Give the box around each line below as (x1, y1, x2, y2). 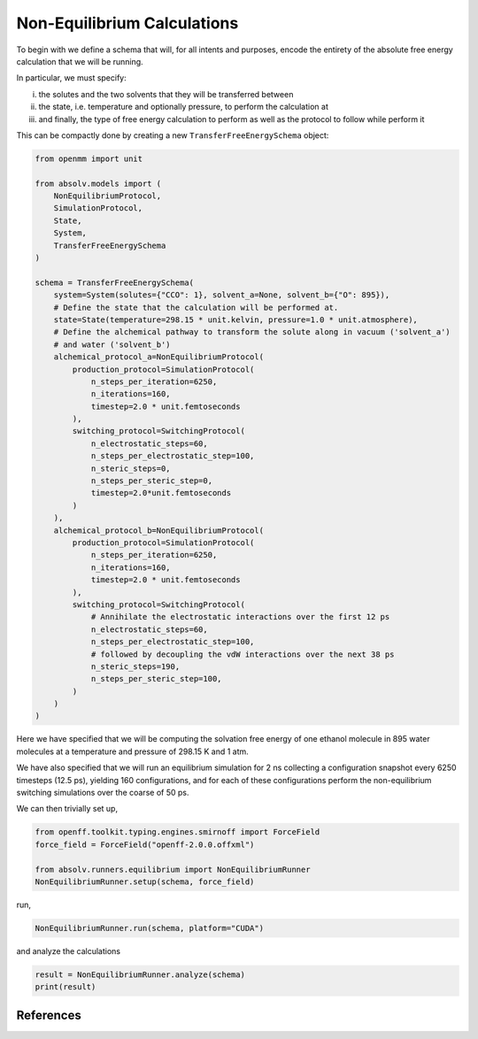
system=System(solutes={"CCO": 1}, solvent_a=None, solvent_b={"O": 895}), (53, 290, 390, 300)
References (16, 1007, 81, 1022)
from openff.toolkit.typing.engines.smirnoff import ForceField (35, 827, 320, 837)
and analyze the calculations (16, 945, 121, 956)
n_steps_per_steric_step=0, (90, 476, 212, 486)
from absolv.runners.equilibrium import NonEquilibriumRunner (35, 864, 311, 874)
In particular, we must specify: (16, 73, 127, 83)
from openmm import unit (35, 153, 143, 164)
